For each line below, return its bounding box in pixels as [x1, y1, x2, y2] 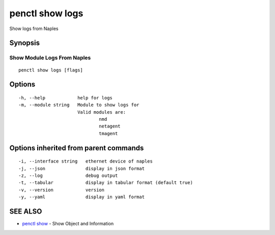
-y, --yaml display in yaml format [18, 194, 145, 200]
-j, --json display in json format [18, 166, 145, 171]
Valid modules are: [77, 109, 126, 115]
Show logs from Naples [9, 25, 59, 32]
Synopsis [9, 39, 40, 47]
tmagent [98, 130, 118, 136]
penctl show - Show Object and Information [22, 221, 114, 227]
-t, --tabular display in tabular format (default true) [18, 180, 193, 186]
